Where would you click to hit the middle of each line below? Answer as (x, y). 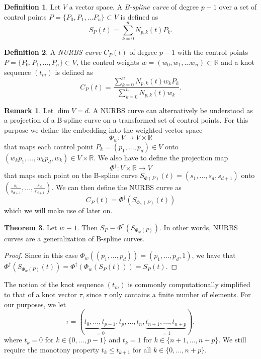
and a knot (238, 62)
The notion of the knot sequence (54, 284)
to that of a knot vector (40, 294)
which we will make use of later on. (58, 210)
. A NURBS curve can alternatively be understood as (171, 110)
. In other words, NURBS (199, 227)
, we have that (214, 255)
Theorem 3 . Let (31, 227)
